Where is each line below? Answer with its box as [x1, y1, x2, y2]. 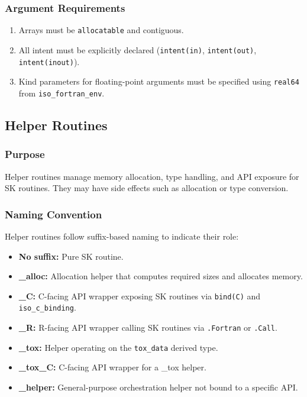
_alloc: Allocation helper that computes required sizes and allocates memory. [18, 270, 303, 282]
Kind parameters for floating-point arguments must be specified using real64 [18, 75, 299, 88]
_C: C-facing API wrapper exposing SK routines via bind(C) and [18, 289, 261, 302]
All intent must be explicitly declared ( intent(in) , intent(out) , [18, 43, 257, 56]
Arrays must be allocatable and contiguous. [18, 24, 184, 36]
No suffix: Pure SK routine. [18, 250, 124, 262]
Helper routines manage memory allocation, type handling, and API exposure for [5, 170, 299, 182]
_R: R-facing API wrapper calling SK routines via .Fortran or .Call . [18, 321, 277, 333]
